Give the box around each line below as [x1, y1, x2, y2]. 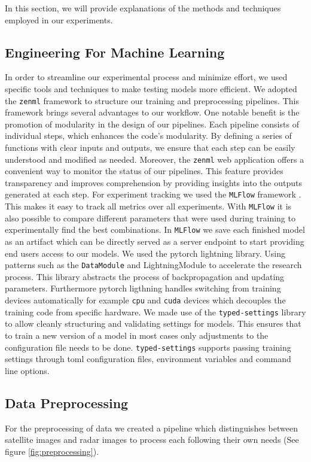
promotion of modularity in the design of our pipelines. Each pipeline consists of [5, 117, 299, 130]
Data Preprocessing [5, 393, 129, 412]
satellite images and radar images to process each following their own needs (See [5, 433, 299, 446]
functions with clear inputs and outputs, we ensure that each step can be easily [5, 141, 295, 154]
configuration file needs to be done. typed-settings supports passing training [5, 341, 291, 353]
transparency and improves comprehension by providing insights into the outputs [5, 176, 302, 189]
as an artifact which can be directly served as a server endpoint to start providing [5, 235, 304, 248]
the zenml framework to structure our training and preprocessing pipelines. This [5, 94, 299, 107]
